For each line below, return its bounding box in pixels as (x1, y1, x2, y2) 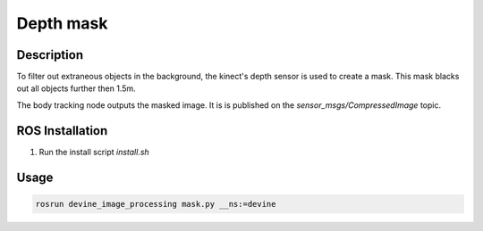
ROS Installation (16, 123, 108, 138)
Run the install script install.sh (38, 146, 149, 157)
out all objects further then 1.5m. (16, 83, 136, 94)
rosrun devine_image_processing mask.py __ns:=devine (35, 199, 276, 209)
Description (16, 47, 84, 62)
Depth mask (16, 13, 108, 33)
